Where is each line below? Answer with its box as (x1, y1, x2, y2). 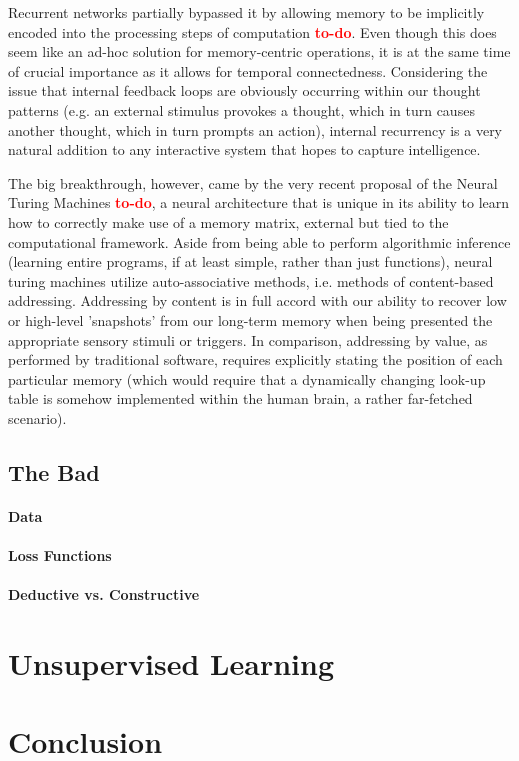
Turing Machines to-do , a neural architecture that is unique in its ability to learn (8, 192, 510, 213)
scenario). (8, 407, 67, 428)
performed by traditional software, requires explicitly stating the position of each (8, 349, 503, 370)
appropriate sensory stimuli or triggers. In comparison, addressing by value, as (8, 329, 488, 350)
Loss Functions (8, 545, 112, 566)
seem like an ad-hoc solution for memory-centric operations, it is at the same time (8, 41, 511, 62)
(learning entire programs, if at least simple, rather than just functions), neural (8, 251, 493, 272)
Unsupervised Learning (8, 643, 334, 683)
